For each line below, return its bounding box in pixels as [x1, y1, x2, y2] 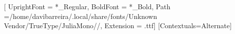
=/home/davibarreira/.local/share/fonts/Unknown [4, 11, 157, 21]
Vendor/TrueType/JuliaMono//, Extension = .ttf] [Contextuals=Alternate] [4, 20, 232, 31]
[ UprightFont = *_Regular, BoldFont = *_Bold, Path [4, 1, 171, 11]
